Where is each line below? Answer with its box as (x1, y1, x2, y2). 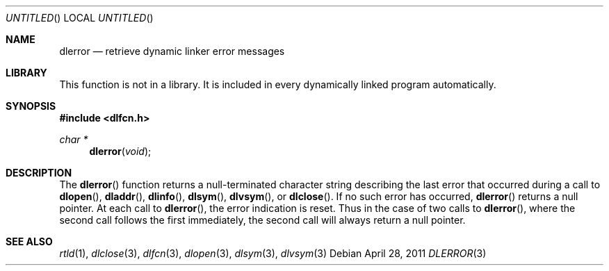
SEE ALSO (6, 236, 53, 247)
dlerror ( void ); (89, 145, 152, 157)
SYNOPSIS (6, 100, 56, 112)
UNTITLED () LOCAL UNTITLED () (6, 12, 154, 24)
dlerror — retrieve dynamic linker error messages (59, 45, 285, 57)
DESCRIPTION (6, 167, 72, 179)
